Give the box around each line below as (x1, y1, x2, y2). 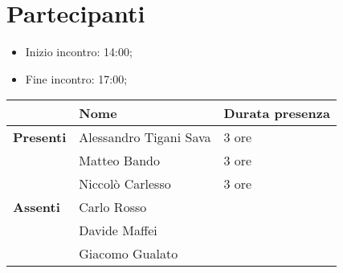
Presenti (13, 128, 67, 147)
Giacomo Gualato (79, 244, 178, 263)
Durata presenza (223, 104, 330, 123)
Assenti (13, 198, 60, 217)
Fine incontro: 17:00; (25, 70, 128, 87)
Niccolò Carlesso (79, 174, 171, 194)
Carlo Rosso (79, 198, 147, 217)
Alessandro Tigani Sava (79, 128, 211, 147)
